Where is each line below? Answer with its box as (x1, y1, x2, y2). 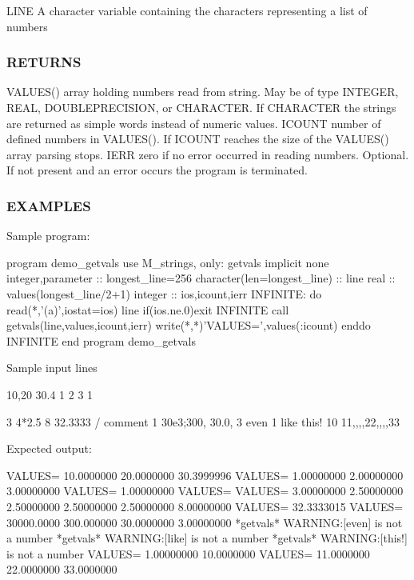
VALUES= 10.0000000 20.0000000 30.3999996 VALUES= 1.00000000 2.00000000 (6, 466, 404, 483)
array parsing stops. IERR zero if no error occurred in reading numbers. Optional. (6, 146, 409, 162)
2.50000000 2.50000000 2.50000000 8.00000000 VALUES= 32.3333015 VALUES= (6, 498, 404, 514)
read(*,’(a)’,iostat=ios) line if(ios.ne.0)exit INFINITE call (6, 301, 289, 318)
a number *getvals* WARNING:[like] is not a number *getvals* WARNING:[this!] (6, 530, 408, 546)
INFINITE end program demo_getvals (6, 332, 196, 349)
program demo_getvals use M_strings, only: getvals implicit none (6, 254, 329, 270)
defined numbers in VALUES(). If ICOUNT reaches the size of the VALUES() (6, 130, 389, 147)
